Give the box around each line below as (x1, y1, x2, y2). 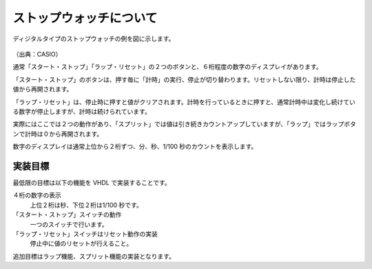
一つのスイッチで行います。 (30, 220, 108, 228)
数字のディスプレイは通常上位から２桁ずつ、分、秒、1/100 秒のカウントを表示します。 (12, 142, 258, 151)
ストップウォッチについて (12, 10, 158, 26)
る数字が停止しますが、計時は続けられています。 (12, 107, 151, 115)
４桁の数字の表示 (12, 191, 61, 199)
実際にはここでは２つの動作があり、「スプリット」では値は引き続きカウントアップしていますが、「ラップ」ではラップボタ (12, 120, 356, 128)
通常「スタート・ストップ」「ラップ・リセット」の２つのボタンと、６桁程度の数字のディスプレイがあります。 (12, 63, 323, 71)
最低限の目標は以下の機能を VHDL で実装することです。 (12, 178, 172, 186)
